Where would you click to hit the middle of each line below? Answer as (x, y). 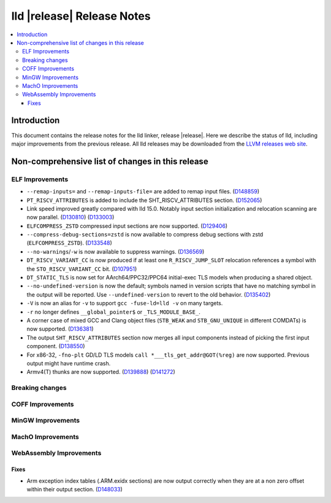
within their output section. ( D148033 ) (74, 489)
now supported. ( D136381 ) (60, 329)
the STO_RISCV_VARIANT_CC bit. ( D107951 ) (82, 269)
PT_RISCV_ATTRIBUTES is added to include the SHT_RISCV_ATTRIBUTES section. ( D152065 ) (144, 200)
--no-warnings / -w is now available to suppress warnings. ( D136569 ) (116, 251)
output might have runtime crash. (69, 363)
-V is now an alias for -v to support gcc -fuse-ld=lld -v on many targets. (125, 303)
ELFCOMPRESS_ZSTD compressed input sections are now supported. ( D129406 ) (127, 226)
